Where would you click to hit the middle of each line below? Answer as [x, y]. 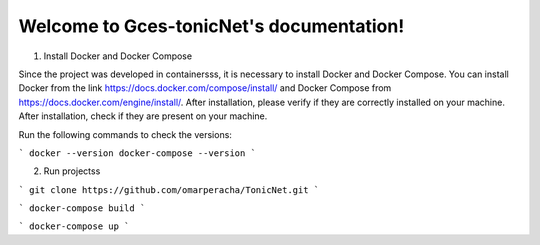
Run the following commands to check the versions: [125, 134]
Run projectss [72, 171]
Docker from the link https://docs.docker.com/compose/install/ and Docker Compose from [205, 88]
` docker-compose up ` [74, 226]
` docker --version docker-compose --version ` [137, 153]
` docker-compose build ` [82, 208]
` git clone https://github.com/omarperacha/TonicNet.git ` [169, 189]
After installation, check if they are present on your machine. [143, 116]
